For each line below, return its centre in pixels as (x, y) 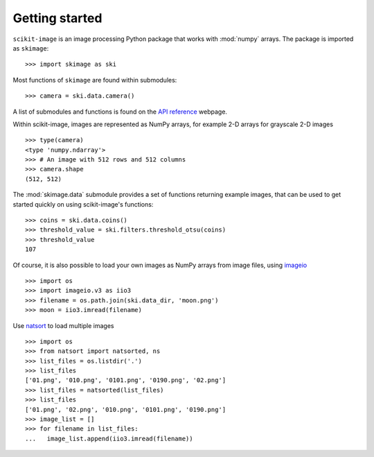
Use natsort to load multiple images (63, 325)
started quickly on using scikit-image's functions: (83, 204)
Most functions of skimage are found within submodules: (95, 80)
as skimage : (31, 48)
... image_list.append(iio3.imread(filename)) (109, 438)
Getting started (57, 18)
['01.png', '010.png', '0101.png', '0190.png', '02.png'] (126, 380)
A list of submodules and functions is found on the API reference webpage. (120, 112)
